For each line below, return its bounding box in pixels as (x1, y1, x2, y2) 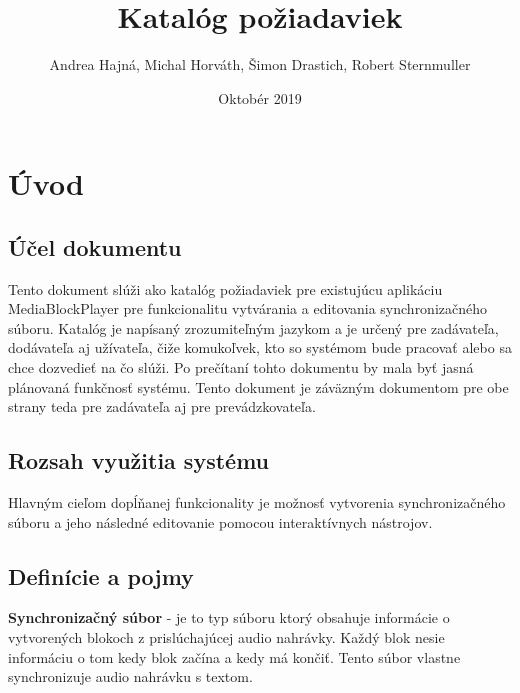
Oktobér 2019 (218, 87, 302, 108)
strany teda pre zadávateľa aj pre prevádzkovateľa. (8, 396, 316, 417)
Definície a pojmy (8, 560, 194, 591)
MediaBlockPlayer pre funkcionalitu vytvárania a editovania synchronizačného (8, 298, 488, 319)
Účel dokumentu (8, 231, 182, 262)
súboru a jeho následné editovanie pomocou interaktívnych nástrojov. (8, 511, 433, 532)
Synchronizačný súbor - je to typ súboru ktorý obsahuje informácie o (8, 607, 450, 628)
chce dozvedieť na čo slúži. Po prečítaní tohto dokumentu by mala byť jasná (8, 357, 474, 378)
